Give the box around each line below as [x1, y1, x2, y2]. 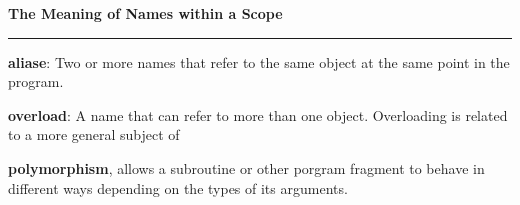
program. [8, 71, 64, 92]
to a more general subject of [8, 124, 180, 145]
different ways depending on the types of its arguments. [8, 177, 348, 198]
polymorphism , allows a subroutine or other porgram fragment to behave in [8, 157, 485, 178]
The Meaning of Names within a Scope [8, 3, 283, 23]
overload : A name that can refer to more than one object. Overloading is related [8, 104, 508, 125]
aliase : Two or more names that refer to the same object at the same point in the [8, 51, 510, 72]
